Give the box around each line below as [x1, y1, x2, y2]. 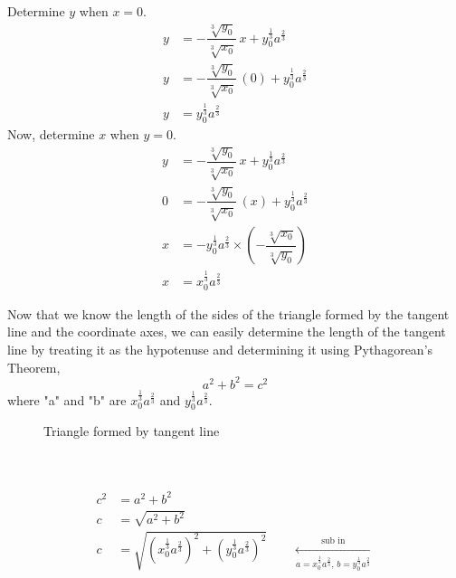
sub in [321, 535, 346, 545]
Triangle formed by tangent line [43, 422, 220, 441]
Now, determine [7, 124, 95, 143]
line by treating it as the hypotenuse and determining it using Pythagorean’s [7, 339, 433, 358]
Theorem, [7, 357, 61, 376]
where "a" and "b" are [7, 390, 127, 409]
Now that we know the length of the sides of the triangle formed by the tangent [7, 304, 450, 323]
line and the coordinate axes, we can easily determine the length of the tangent [7, 322, 446, 341]
